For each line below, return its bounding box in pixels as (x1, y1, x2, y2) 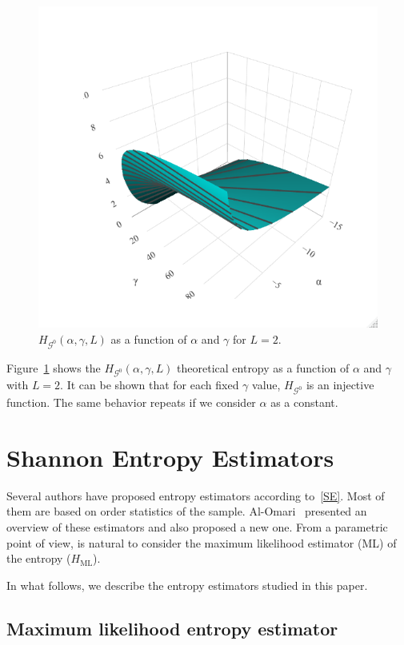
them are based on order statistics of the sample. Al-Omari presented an (6, 503, 367, 520)
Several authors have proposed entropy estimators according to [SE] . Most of (6, 487, 385, 504)
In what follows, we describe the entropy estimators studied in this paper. (6, 576, 368, 593)
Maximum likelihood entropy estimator (6, 615, 338, 640)
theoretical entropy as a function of (177, 359, 350, 376)
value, (252, 376, 281, 393)
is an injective (306, 376, 374, 393)
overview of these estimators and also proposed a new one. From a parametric (6, 519, 388, 536)
